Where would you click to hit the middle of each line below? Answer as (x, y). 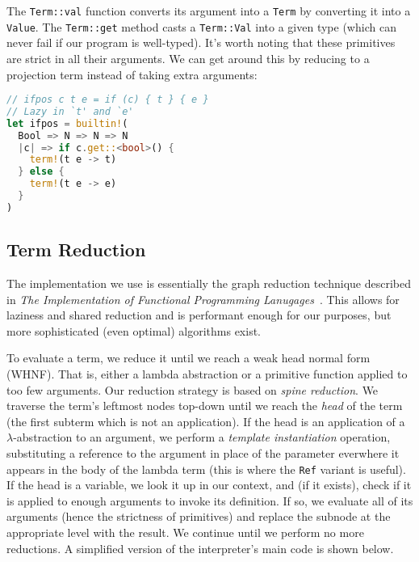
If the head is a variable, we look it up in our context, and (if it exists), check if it (209, 485)
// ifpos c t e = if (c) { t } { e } (108, 100)
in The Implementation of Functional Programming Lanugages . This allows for (203, 299)
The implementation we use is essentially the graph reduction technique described (209, 283)
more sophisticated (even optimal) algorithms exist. (134, 330)
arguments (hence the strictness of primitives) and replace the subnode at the (199, 516)
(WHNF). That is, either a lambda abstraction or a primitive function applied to (207, 374)
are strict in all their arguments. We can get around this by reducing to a (188, 58)
